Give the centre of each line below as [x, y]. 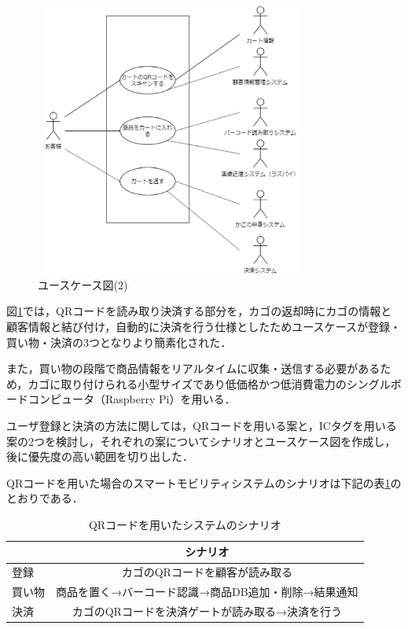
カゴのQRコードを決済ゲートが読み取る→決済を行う [207, 611]
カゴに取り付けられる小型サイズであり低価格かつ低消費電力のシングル [209, 383]
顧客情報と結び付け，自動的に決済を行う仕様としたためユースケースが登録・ [204, 326]
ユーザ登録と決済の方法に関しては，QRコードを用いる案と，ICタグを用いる [202, 425]
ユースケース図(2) [83, 284]
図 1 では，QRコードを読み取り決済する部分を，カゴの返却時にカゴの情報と [199, 311]
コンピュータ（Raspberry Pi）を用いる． [132, 399]
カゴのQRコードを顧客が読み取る [207, 572]
